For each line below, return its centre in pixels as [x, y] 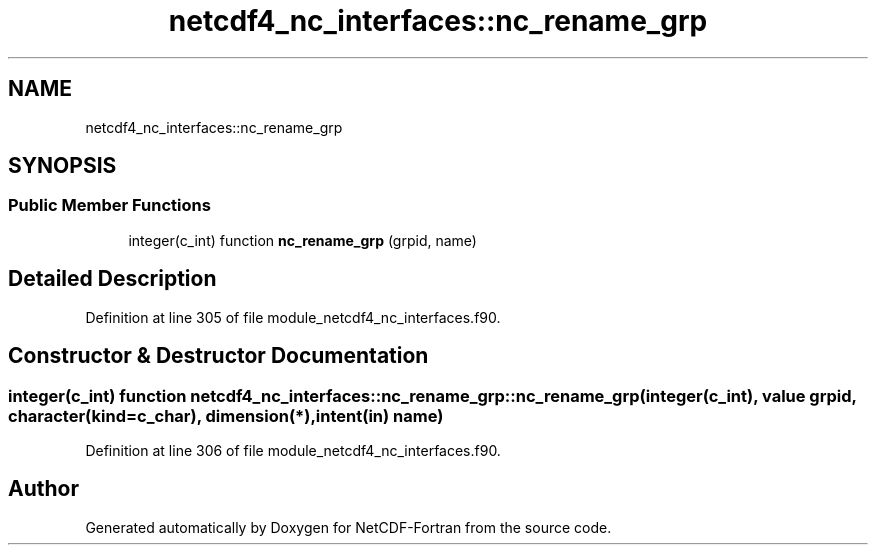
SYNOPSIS [62, 166]
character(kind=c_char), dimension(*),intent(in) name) [226, 415]
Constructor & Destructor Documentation [218, 356]
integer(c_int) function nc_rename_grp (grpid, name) [302, 240]
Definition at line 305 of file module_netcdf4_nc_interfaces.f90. [293, 317]
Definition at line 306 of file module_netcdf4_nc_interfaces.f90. [293, 450]
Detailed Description [112, 279]
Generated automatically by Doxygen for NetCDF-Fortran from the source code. [348, 527]
